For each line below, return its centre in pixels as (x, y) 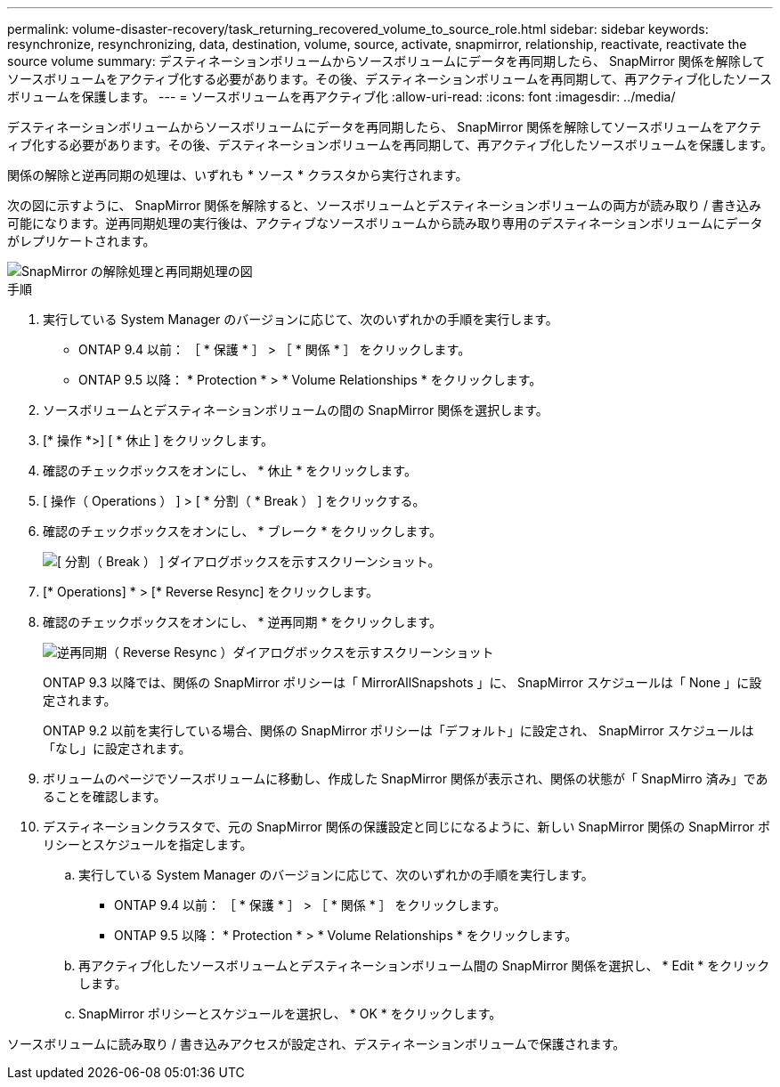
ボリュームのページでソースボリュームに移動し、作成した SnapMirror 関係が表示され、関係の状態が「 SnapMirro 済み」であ (406, 779)
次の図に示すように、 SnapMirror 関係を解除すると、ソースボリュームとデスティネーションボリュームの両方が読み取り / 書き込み (385, 205)
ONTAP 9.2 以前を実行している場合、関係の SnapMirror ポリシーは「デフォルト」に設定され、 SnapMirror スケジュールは (398, 730)
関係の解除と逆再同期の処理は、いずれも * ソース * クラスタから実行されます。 (238, 175)
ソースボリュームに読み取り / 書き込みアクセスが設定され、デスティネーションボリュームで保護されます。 (317, 1044)
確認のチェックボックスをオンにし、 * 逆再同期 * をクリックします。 (242, 622)
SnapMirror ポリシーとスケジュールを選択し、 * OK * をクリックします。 (290, 1014)
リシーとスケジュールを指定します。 (148, 844)
